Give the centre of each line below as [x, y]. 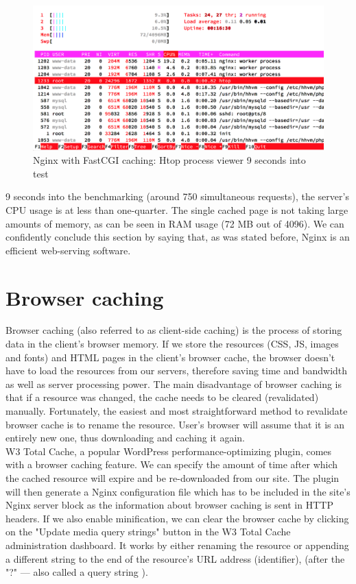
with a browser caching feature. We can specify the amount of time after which [172, 464]
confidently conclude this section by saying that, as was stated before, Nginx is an [178, 237]
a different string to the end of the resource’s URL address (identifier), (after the [175, 558]
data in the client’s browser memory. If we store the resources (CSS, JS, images [172, 344]
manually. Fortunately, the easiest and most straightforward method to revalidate [177, 411]
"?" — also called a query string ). [77, 572]
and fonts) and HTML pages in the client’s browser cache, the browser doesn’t [170, 357]
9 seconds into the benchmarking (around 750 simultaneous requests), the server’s [177, 196]
